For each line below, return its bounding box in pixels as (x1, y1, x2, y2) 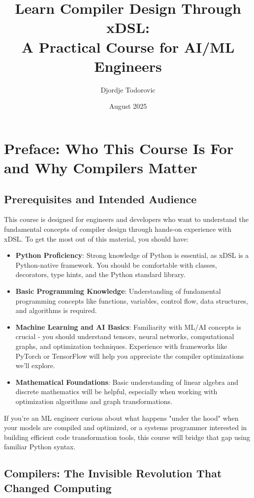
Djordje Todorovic (100, 84, 156, 94)
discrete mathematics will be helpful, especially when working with (15, 386, 218, 397)
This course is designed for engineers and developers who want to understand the (4, 214, 249, 224)
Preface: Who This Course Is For (4, 138, 234, 158)
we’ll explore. (15, 360, 55, 371)
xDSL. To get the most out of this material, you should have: (4, 233, 189, 244)
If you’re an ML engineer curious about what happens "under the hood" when (4, 412, 239, 423)
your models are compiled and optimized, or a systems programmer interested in (4, 422, 247, 433)
